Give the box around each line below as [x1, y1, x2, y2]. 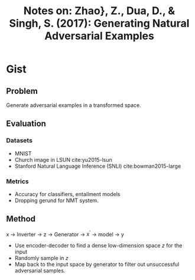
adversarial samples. [14, 267, 66, 274]
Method [6, 214, 36, 224]
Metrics [6, 177, 29, 185]
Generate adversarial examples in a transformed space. [6, 102, 142, 109]
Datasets [6, 136, 32, 145]
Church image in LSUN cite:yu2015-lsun [14, 156, 112, 163]
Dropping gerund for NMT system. [14, 197, 99, 204]
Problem [6, 86, 38, 96]
